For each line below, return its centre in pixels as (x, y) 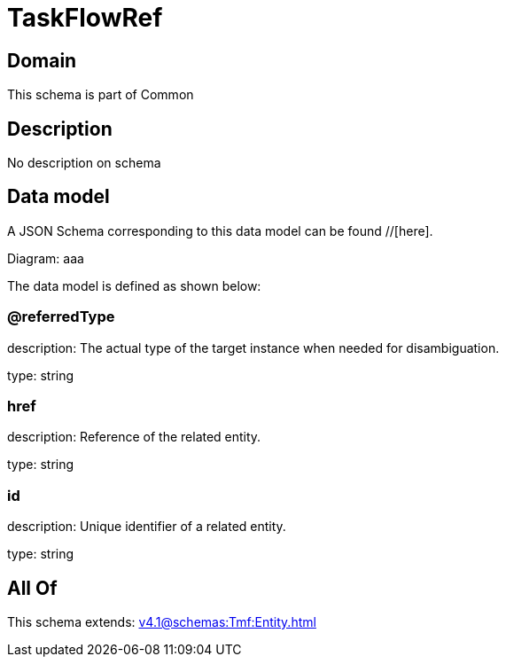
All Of (32, 588)
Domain (42, 60)
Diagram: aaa (46, 258)
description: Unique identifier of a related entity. (147, 527)
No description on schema (84, 163)
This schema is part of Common (101, 95)
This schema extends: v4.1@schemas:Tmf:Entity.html (162, 621)
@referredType (61, 317)
